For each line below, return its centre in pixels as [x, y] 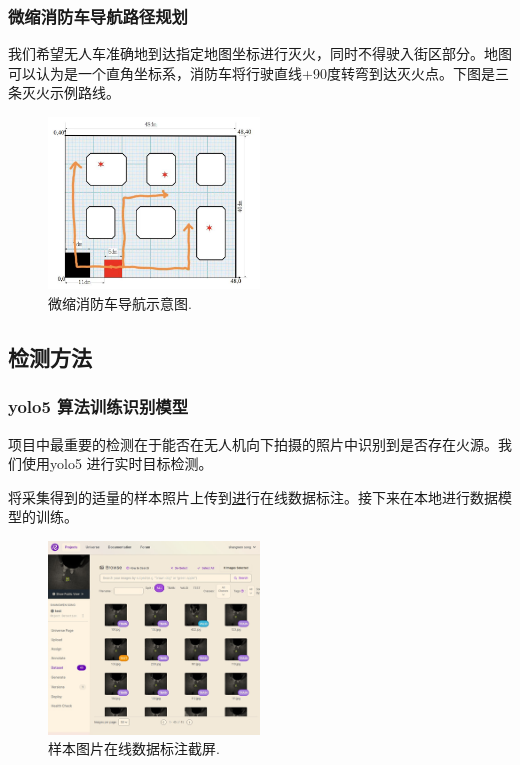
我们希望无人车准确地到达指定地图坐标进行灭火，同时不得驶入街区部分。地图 [260, 53]
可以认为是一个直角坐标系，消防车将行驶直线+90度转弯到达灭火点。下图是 [251, 72]
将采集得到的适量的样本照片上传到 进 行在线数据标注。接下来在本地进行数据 [253, 496]
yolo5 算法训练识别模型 [98, 406]
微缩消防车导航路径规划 [98, 15]
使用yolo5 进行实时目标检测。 [117, 463]
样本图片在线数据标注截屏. [134, 748]
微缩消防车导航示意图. [120, 303]
